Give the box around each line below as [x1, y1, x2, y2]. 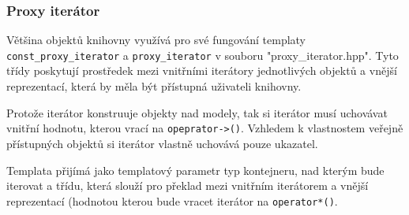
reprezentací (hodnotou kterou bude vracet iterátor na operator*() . [6, 192, 338, 209]
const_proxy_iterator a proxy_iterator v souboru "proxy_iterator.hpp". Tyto [6, 46, 399, 63]
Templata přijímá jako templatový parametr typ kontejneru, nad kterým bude [6, 161, 385, 178]
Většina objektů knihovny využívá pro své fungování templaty [6, 32, 306, 48]
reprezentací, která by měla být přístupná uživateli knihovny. [6, 78, 302, 95]
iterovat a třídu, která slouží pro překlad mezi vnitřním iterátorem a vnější [6, 177, 369, 194]
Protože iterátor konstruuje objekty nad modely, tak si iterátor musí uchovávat [6, 104, 388, 120]
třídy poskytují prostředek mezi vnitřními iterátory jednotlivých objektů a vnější [6, 62, 397, 79]
